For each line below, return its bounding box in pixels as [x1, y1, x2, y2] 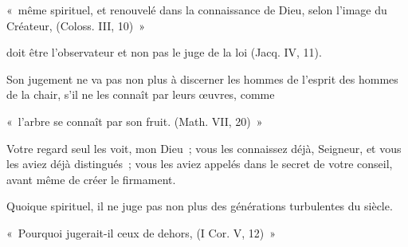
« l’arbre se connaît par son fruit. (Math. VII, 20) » [6, 112, 263, 129]
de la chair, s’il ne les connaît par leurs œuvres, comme [6, 86, 275, 103]
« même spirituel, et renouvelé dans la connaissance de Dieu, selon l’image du [6, 2, 387, 18]
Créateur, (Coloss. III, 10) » [6, 17, 146, 33]
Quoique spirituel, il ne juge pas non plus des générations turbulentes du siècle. [6, 198, 393, 214]
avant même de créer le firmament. [6, 171, 176, 187]
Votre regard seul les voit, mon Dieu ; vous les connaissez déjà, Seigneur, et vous [6, 139, 402, 156]
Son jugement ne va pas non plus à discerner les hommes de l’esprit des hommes [6, 70, 398, 87]
